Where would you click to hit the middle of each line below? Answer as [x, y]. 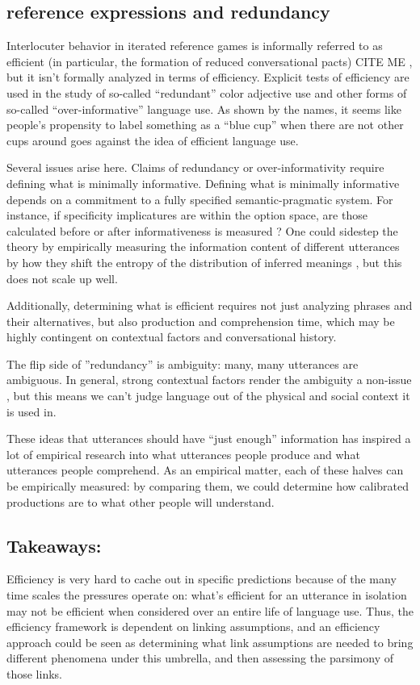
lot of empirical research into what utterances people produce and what [183, 454]
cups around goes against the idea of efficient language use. [153, 140]
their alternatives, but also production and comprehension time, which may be [201, 321]
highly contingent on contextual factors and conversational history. [172, 337]
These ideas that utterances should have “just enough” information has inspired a [209, 439]
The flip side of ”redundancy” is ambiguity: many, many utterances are [183, 363]
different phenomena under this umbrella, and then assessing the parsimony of [200, 658]
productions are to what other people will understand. [141, 501]
